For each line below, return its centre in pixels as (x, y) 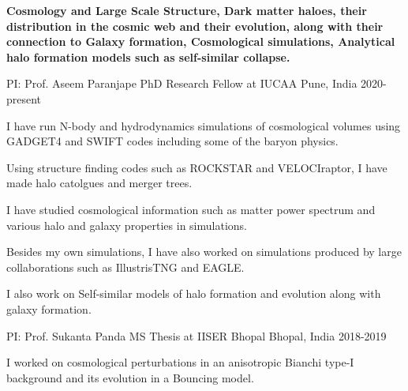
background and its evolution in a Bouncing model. (130, 377)
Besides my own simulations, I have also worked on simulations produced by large (204, 252)
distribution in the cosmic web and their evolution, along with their (195, 26)
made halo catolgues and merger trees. (99, 183)
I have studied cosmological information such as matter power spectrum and (191, 209)
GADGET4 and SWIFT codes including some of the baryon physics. (172, 141)
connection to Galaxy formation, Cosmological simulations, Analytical (201, 41)
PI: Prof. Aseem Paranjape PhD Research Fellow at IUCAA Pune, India (182, 83)
